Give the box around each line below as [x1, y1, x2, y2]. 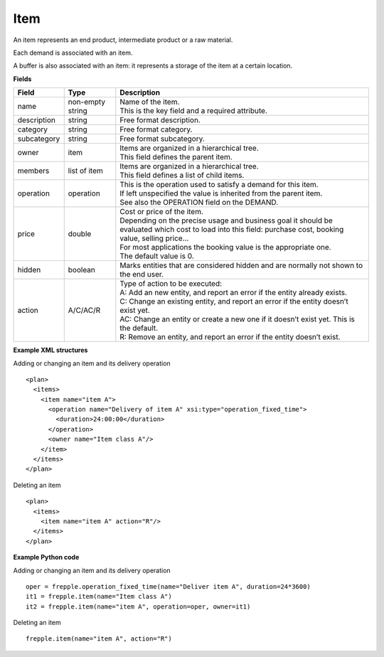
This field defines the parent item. [119, 152, 233, 162]
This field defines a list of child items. [119, 171, 245, 181]
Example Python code [13, 553, 80, 562]
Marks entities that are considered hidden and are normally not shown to [119, 260, 363, 270]
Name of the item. [119, 97, 180, 107]
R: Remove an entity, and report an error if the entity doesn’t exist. [119, 332, 341, 342]
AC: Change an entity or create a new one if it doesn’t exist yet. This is [119, 314, 356, 324]
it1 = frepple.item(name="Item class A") [26, 592, 172, 601]
